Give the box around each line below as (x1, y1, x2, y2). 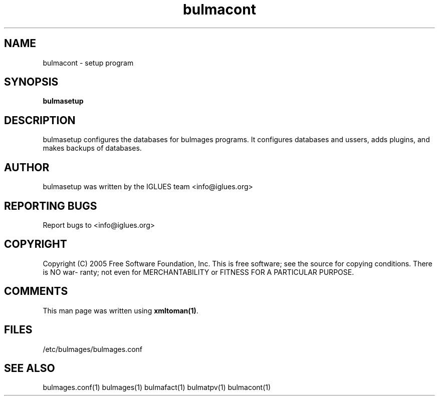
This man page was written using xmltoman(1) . (43, 306, 198, 315)
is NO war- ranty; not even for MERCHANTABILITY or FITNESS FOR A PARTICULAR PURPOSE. (43, 267, 354, 276)
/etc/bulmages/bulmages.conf (43, 344, 143, 353)
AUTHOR (4, 161, 50, 174)
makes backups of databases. (43, 144, 142, 153)
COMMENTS (4, 285, 68, 298)
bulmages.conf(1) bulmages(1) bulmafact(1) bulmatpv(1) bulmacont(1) (43, 383, 271, 392)
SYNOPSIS (4, 76, 59, 89)
